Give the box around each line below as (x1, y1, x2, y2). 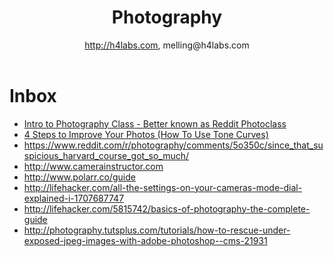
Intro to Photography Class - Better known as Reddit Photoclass (23, 117, 287, 130)
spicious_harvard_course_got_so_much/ (23, 149, 190, 161)
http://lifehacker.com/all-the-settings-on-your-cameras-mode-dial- (23, 181, 303, 193)
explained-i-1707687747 (23, 192, 125, 204)
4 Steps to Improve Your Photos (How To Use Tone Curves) (23, 128, 269, 140)
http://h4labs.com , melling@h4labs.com (84, 39, 250, 51)
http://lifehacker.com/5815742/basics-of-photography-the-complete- (23, 202, 311, 215)
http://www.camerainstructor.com (23, 160, 164, 172)
